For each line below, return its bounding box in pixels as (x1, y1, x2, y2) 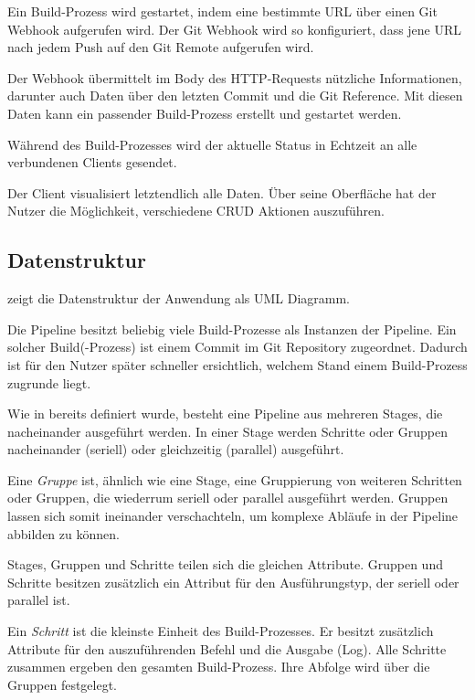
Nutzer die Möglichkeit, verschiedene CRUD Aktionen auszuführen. (7, 201, 385, 220)
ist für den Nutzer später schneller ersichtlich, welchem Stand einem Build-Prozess (7, 355, 468, 374)
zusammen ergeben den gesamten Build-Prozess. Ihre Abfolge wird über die (7, 657, 430, 676)
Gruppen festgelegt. (7, 674, 118, 694)
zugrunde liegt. (7, 373, 91, 392)
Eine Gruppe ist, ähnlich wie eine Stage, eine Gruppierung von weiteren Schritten (7, 470, 462, 489)
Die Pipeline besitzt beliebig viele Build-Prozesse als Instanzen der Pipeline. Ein (7, 319, 457, 338)
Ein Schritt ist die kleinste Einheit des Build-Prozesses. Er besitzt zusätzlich (7, 621, 434, 641)
